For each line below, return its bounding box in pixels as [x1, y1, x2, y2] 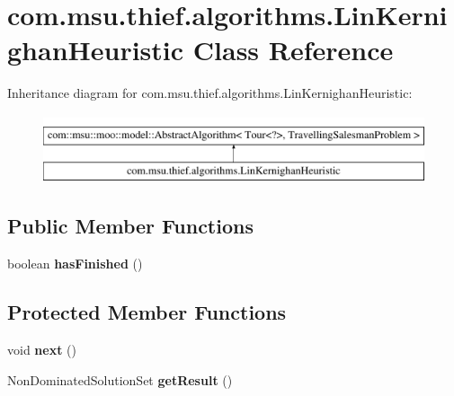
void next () [7, 340, 76, 359]
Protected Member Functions [7, 298, 287, 326]
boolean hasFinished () [7, 254, 143, 273]
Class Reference [192, 31, 394, 68]
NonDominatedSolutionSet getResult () [7, 370, 233, 389]
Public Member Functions [7, 212, 254, 240]
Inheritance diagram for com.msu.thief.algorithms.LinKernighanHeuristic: [7, 84, 413, 102]
